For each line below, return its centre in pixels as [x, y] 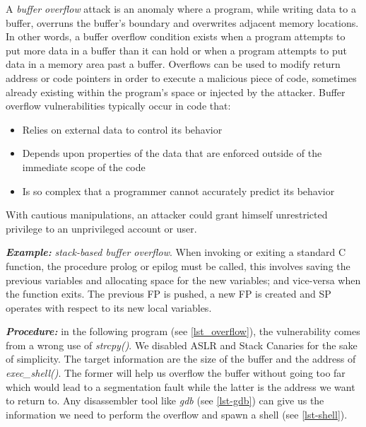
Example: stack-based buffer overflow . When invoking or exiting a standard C [176, 252]
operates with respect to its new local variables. [109, 307]
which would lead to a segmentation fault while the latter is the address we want [181, 386]
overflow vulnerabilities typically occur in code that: [118, 106]
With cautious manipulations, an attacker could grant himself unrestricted [167, 215]
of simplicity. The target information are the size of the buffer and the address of [181, 359]
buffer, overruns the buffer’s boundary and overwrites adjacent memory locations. [182, 22]
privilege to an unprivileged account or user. [101, 228]
